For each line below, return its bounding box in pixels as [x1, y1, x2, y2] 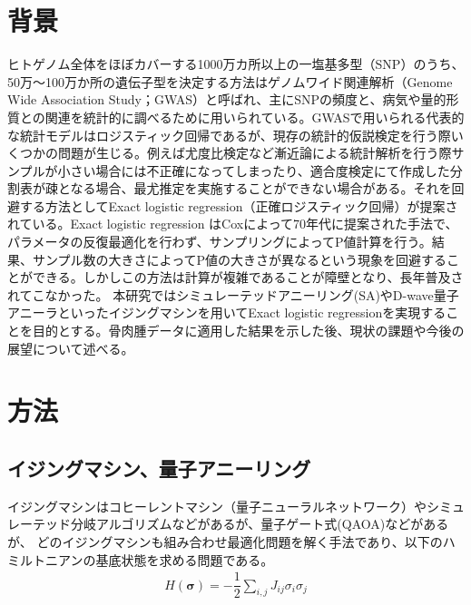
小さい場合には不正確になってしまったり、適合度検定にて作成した [57, 161, 450, 180]
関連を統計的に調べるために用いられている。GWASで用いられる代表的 [44, 107, 465, 126]
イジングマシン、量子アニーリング [7, 454, 311, 482]
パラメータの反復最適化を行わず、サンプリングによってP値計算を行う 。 [7, 232, 432, 251]
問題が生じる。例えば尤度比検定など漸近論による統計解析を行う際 [57, 143, 452, 162]
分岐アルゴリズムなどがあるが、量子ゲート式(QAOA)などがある [70, 514, 449, 533]
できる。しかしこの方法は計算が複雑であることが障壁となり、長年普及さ [32, 268, 464, 287]
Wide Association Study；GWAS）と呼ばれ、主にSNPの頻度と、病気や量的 [7, 90, 446, 109]
